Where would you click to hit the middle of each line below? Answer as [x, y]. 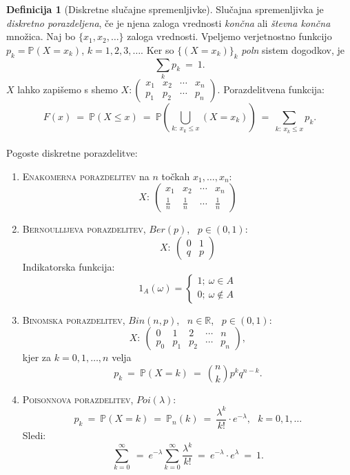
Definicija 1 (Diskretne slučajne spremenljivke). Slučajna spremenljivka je [165, 9]
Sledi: [34, 435]
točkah [176, 176]
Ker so [160, 49]
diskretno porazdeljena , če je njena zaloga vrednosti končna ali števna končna [168, 22]
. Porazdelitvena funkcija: [271, 89]
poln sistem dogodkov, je [293, 49]
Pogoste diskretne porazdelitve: [72, 153]
